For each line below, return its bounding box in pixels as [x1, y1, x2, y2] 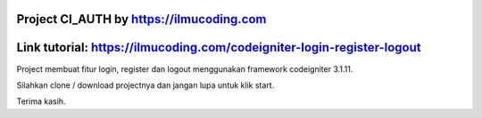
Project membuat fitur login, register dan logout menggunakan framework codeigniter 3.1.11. [16, 63, 353, 75]
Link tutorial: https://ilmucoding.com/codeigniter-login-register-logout [16, 40, 421, 55]
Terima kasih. [16, 96, 66, 106]
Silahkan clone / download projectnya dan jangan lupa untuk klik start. [16, 80, 275, 90]
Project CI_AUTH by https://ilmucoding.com [16, 12, 267, 27]
